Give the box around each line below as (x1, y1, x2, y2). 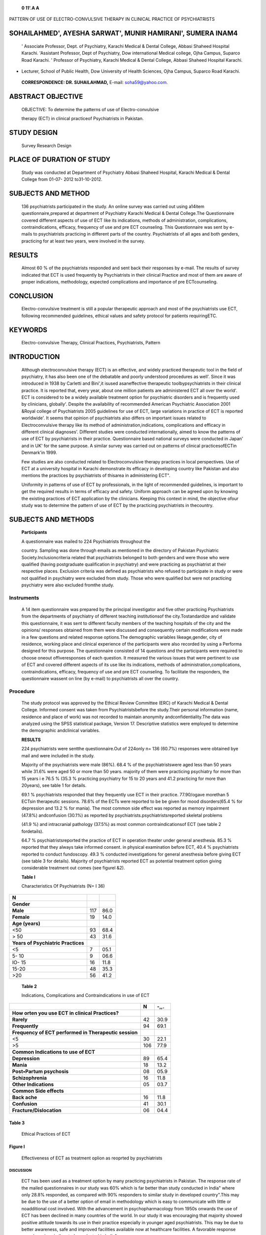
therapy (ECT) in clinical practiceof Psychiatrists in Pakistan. (21, 116, 144, 122)
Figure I (9, 1144, 25, 1150)
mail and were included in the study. (21, 752, 95, 758)
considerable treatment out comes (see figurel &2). (21, 865, 125, 871)
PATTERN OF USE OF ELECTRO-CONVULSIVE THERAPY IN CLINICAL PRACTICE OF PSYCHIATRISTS (9, 16, 215, 22)
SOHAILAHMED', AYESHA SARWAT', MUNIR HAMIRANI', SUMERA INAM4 (9, 29, 238, 38)
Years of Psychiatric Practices (12, 939, 85, 946)
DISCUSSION (9, 1168, 32, 1173)
